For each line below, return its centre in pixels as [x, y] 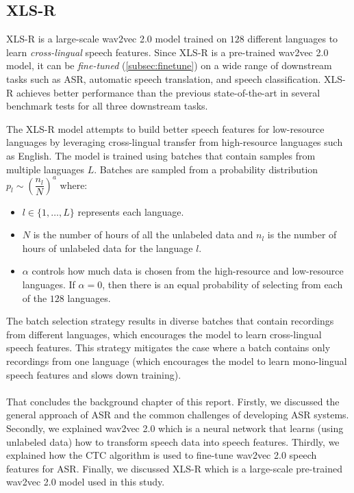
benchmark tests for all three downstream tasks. [107, 106]
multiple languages [46, 169]
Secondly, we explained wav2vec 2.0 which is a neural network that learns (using [175, 428]
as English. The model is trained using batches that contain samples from [161, 155]
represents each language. [131, 211]
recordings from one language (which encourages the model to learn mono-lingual [177, 361]
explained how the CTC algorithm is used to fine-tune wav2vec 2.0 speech [162, 455]
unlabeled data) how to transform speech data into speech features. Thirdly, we [173, 441]
